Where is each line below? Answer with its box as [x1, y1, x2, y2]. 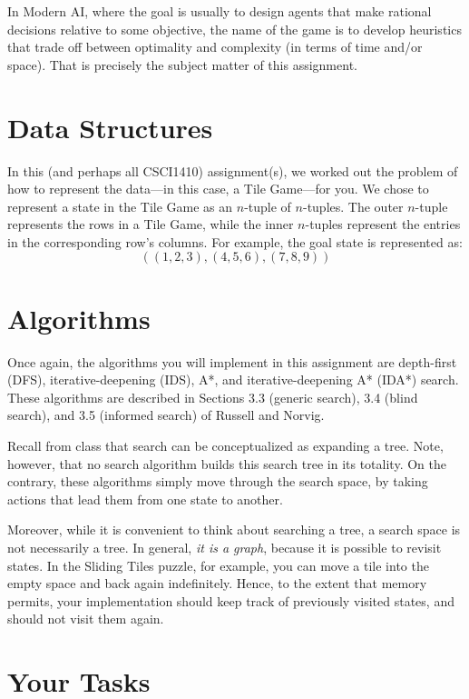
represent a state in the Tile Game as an [7, 196, 233, 215]
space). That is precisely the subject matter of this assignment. [7, 55, 357, 74]
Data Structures [7, 108, 213, 145]
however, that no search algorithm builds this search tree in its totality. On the [7, 454, 446, 473]
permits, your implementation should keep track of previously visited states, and [7, 591, 454, 610]
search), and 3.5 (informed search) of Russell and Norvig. [7, 405, 325, 424]
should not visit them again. [7, 609, 164, 628]
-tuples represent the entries [305, 215, 461, 234]
